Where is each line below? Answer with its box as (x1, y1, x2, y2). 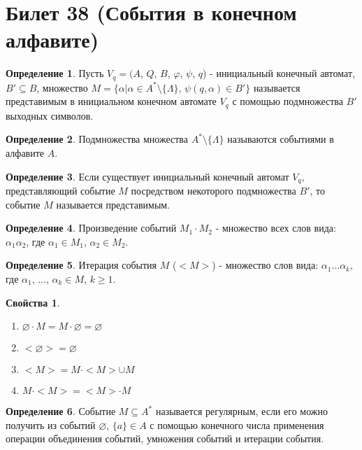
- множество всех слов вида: (215, 220, 336, 235)
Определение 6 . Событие (6, 404, 116, 419)
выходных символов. (6, 108, 94, 122)
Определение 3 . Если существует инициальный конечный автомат (6, 169, 289, 183)
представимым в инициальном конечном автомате (6, 94, 217, 108)
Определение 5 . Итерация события (6, 258, 157, 272)
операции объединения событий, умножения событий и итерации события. (6, 431, 324, 446)
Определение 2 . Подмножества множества (6, 132, 189, 146)
